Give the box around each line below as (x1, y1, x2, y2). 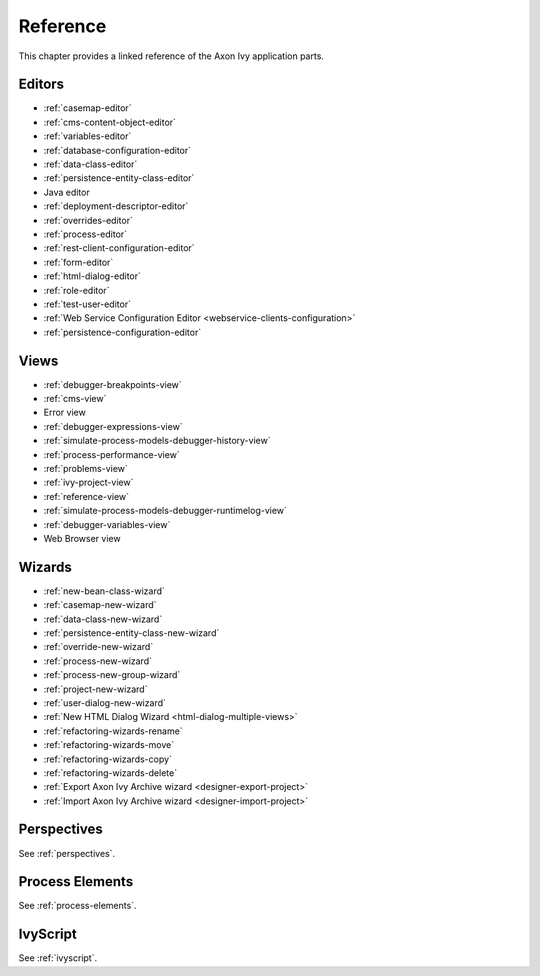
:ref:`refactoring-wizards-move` (43, 739, 175, 751)
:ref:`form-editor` (43, 256, 114, 268)
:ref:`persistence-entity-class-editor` (43, 172, 195, 184)
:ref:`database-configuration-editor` (43, 144, 192, 156)
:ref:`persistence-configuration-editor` (43, 326, 202, 338)
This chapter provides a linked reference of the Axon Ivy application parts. (18, 50, 325, 62)
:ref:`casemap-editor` (43, 102, 132, 114)
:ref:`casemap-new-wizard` (43, 599, 157, 611)
